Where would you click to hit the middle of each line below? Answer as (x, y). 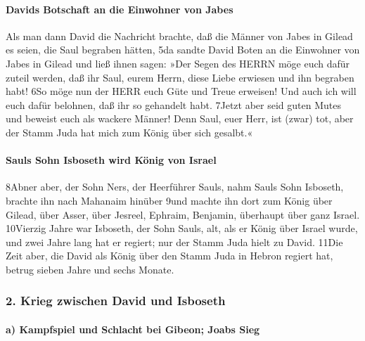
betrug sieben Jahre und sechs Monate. (90, 269)
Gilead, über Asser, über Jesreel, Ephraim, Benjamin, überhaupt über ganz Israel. (183, 214)
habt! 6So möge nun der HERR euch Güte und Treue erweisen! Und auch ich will (181, 91)
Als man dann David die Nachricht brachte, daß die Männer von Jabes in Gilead (179, 36)
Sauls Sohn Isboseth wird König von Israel (111, 160)
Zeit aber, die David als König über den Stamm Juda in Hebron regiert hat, (169, 256)
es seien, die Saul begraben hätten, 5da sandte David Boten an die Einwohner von (183, 50)
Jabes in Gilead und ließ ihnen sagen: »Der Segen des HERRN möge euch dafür (178, 63)
